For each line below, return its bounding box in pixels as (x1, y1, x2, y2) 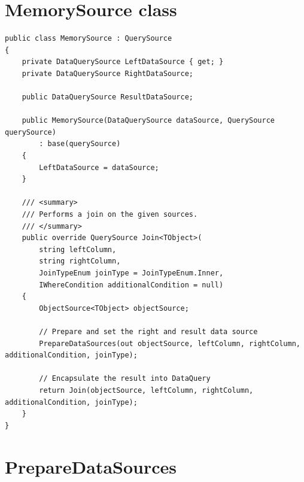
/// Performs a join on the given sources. (22, 210, 198, 219)
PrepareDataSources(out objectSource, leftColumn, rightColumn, (39, 339, 300, 348)
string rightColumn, (39, 257, 121, 266)
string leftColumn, (39, 245, 117, 254)
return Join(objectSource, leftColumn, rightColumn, (39, 386, 254, 395)
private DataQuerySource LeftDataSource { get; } (22, 57, 224, 66)
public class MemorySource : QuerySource (5, 34, 172, 43)
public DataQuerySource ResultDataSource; (22, 93, 193, 102)
